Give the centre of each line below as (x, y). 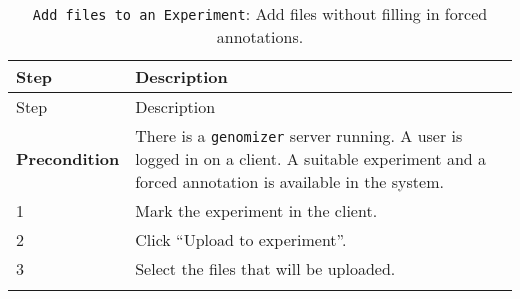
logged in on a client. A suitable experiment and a (311, 158)
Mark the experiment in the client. (256, 210)
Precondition (68, 158)
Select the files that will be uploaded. (265, 268)
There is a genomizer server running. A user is (299, 135)
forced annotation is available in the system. (289, 181)
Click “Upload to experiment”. (241, 239)
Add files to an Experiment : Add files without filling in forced (260, 13)
